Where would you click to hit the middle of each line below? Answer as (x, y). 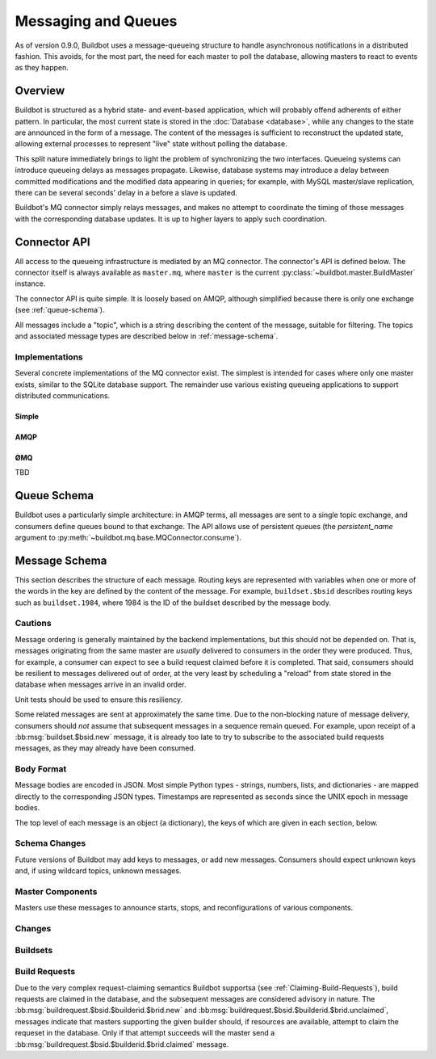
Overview (40, 91)
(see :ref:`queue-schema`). (60, 310)
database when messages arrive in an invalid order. (101, 685)
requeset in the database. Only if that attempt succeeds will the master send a (145, 1033)
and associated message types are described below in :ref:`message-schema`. (147, 336)
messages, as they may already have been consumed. (105, 748)
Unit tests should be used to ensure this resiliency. (99, 700)
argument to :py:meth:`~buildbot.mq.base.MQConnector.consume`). (128, 538)
